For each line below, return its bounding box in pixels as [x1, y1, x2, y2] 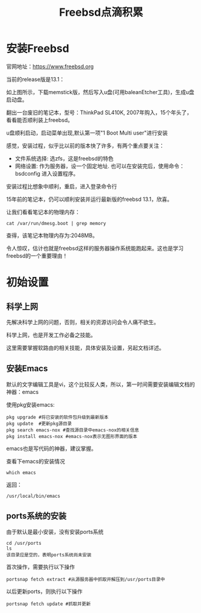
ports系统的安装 [6, 511, 67, 521]
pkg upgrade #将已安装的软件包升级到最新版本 [6, 414, 109, 420]
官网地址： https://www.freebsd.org [6, 63, 94, 70]
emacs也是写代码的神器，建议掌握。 [6, 445, 97, 452]
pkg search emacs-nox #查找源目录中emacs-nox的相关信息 [6, 427, 140, 433]
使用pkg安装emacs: [6, 401, 55, 408]
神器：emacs [6, 388, 39, 395]
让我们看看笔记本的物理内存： [6, 208, 80, 215]
